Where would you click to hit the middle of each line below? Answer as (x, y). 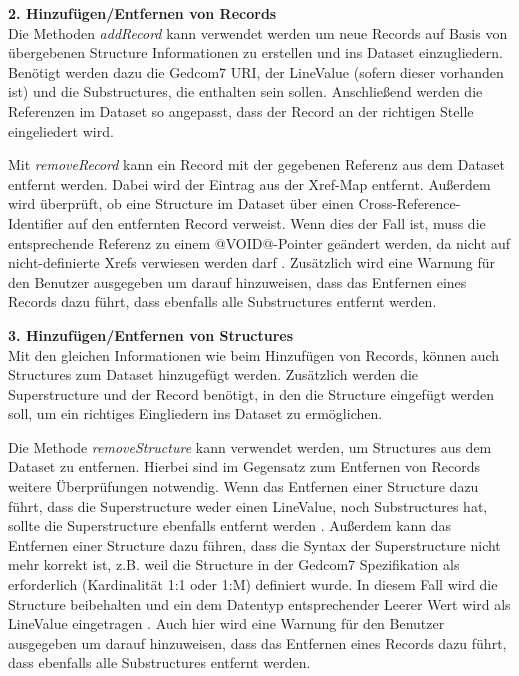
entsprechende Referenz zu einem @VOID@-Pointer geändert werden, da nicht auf (259, 242)
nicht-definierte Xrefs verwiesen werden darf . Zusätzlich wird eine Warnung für (252, 262)
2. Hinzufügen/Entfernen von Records (142, 13)
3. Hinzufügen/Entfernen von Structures (151, 334)
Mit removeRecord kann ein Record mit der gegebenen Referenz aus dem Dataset (257, 164)
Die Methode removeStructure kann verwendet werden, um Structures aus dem (250, 446)
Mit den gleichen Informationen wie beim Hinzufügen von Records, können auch (254, 354)
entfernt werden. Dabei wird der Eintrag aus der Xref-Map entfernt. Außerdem (249, 183)
